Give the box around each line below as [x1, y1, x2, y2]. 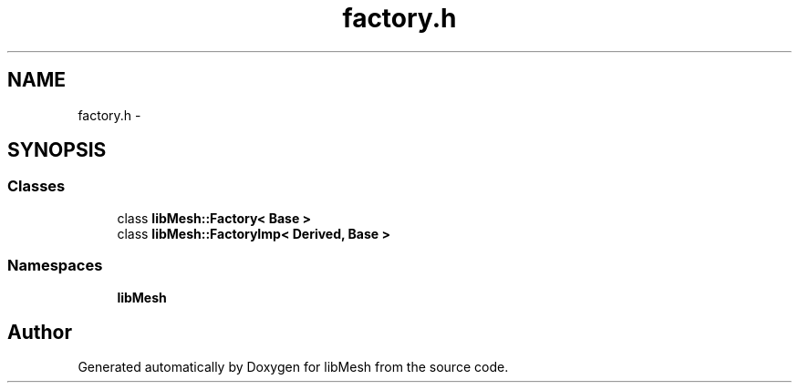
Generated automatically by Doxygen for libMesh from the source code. [78, 359, 509, 375]
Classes [7, 177, 66, 196]
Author [7, 320, 72, 344]
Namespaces [7, 256, 103, 275]
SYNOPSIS [7, 139, 107, 162]
